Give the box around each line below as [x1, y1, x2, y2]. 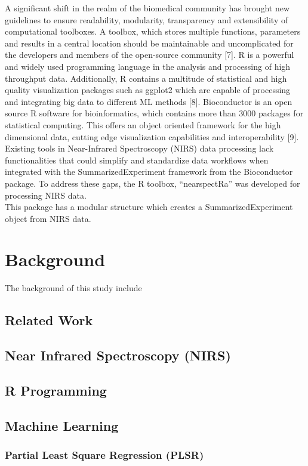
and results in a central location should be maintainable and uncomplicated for [5, 36, 294, 49]
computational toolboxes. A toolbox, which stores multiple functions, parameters [5, 25, 301, 38]
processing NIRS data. [5, 189, 87, 201]
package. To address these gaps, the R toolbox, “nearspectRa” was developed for [5, 177, 300, 189]
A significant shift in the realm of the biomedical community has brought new [5, 2, 290, 14]
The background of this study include [5, 282, 142, 294]
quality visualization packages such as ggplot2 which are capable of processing [5, 84, 291, 96]
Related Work [5, 311, 93, 329]
